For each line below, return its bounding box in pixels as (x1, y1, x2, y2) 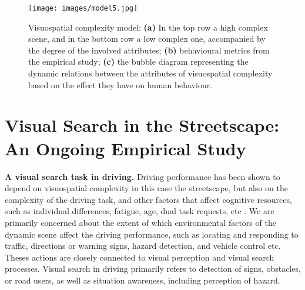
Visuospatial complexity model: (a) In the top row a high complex (28, 21, 268, 33)
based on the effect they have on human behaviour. (28, 78, 213, 91)
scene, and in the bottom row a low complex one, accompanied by (28, 32, 266, 45)
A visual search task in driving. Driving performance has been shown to (5, 170, 280, 182)
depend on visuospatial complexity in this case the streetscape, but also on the (5, 182, 289, 194)
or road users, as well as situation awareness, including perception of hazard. (5, 274, 280, 286)
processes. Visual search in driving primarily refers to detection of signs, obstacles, (5, 262, 301, 275)
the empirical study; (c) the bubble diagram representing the (28, 55, 249, 68)
